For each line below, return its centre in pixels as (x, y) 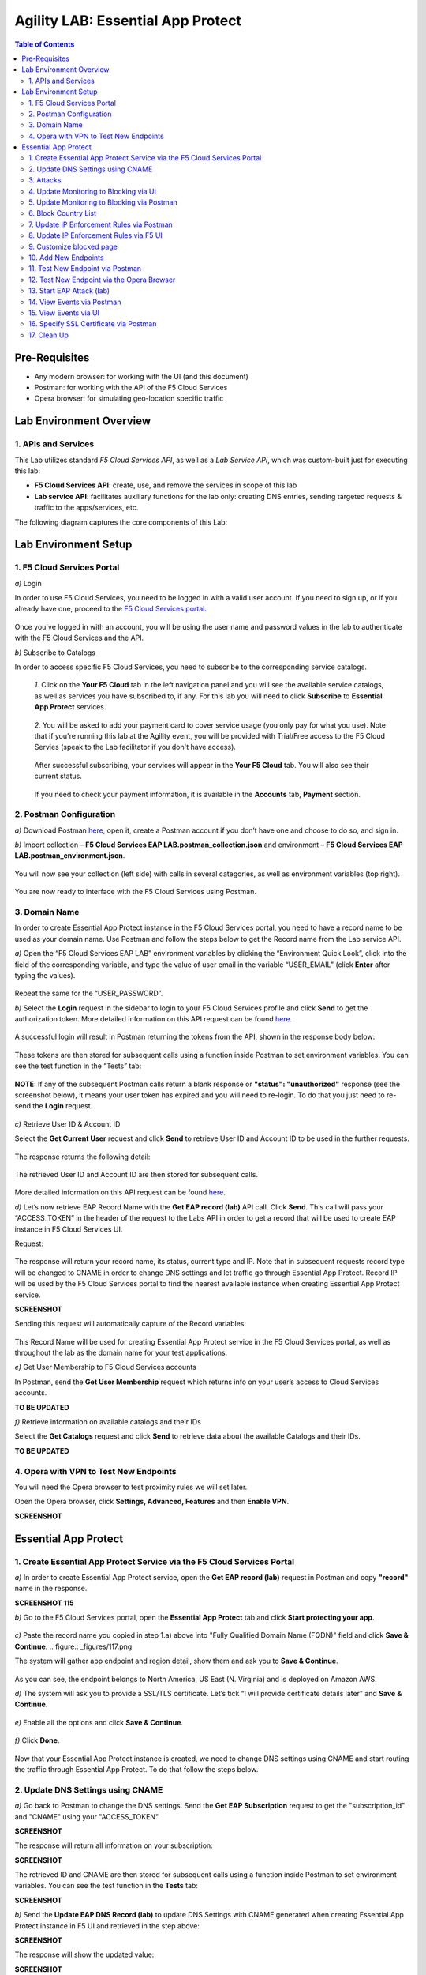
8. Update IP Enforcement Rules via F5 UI (96, 235)
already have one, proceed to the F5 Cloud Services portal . (110, 609)
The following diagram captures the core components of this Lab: (121, 522)
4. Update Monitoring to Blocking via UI (93, 191)
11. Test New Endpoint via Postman (85, 269)
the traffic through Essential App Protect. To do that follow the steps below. (136, 1769)
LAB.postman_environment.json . (70, 856)
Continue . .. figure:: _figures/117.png (73, 1646)
